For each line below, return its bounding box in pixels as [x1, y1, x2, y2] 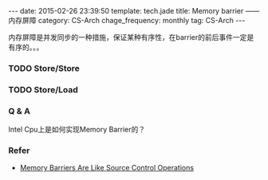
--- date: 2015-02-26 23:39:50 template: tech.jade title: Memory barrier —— [8, 6, 260, 15]
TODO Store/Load [8, 84, 78, 95]
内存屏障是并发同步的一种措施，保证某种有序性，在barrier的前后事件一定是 [8, 33, 254, 41]
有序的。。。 [8, 42, 44, 52]
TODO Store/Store [8, 62, 80, 73]
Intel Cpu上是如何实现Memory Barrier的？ [8, 125, 146, 135]
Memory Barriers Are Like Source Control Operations [19, 163, 194, 173]
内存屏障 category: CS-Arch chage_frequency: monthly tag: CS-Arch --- [8, 16, 246, 25]
